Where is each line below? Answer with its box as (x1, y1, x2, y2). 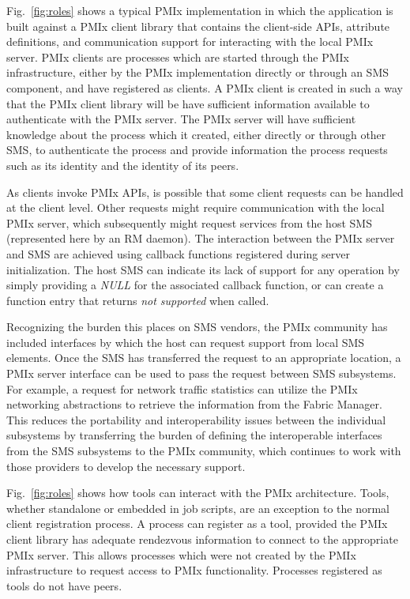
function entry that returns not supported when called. (6, 292, 269, 308)
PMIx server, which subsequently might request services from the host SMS (6, 214, 372, 231)
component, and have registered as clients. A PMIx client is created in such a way (6, 79, 403, 96)
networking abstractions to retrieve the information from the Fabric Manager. (6, 396, 382, 413)
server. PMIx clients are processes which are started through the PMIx (6, 48, 349, 65)
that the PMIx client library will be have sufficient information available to (6, 95, 370, 111)
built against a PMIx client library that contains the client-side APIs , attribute (6, 17, 390, 34)
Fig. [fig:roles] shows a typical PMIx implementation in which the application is (6, 2, 393, 18)
